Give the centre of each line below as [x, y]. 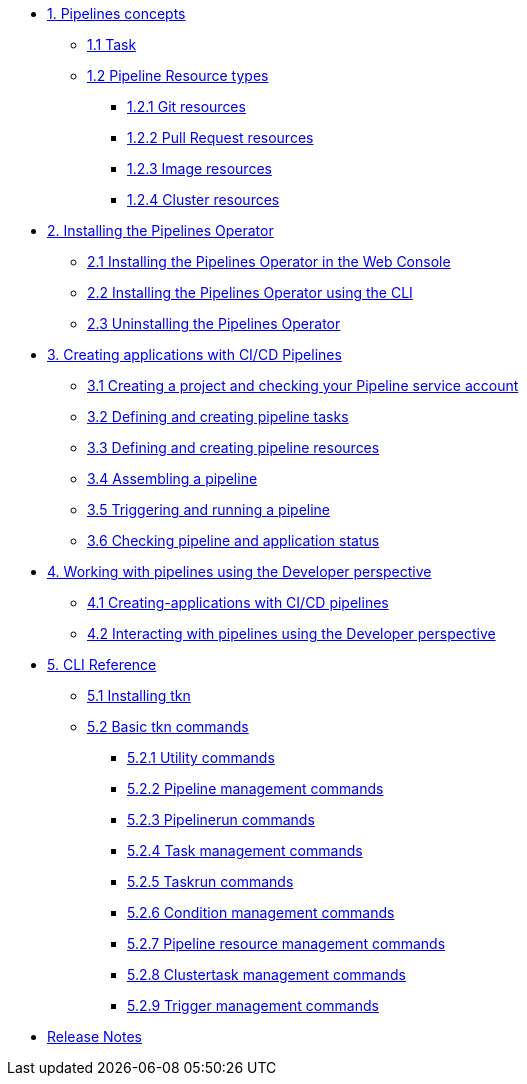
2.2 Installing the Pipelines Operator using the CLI [250, 292]
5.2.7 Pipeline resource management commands [286, 943]
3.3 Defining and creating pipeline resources [233, 447]
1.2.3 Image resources [199, 168]
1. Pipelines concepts [116, 13]
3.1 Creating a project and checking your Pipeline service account [303, 385]
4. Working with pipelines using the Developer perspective [239, 571]
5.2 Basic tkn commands [168, 726]
